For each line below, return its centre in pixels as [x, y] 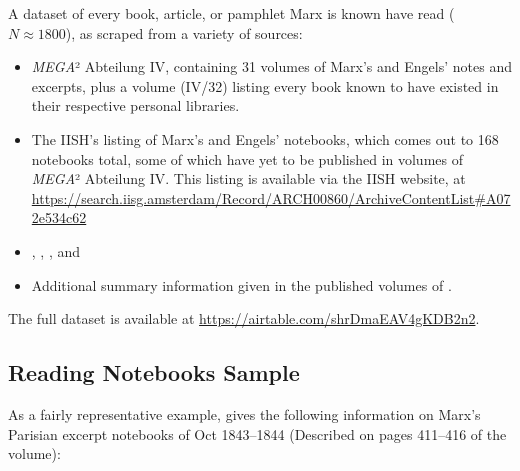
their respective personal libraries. [135, 105]
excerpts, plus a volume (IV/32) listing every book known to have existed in [265, 85]
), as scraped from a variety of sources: [184, 32]
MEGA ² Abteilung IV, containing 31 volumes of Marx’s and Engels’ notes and [271, 66]
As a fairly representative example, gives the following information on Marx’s [244, 413]
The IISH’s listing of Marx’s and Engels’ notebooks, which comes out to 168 [265, 138]
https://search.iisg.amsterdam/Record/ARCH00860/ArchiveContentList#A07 [271, 197]
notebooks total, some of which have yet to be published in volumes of [247, 158]
